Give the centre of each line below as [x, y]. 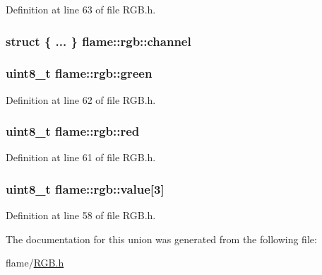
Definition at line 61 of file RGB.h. [81, 157]
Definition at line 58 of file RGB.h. [81, 215]
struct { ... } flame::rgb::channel [99, 41]
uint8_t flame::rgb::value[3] [85, 188]
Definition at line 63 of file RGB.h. [81, 9]
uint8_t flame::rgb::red [73, 131]
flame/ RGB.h [35, 263]
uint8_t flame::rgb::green [79, 73]
